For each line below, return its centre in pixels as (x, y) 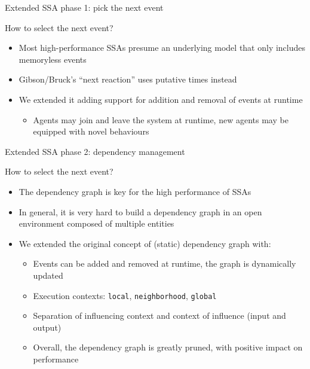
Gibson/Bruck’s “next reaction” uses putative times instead (128, 79)
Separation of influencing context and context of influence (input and (159, 315)
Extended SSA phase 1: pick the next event (84, 7)
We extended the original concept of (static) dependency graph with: (145, 243)
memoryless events (53, 59)
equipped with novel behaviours (91, 131)
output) (47, 327)
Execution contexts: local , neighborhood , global (125, 295)
